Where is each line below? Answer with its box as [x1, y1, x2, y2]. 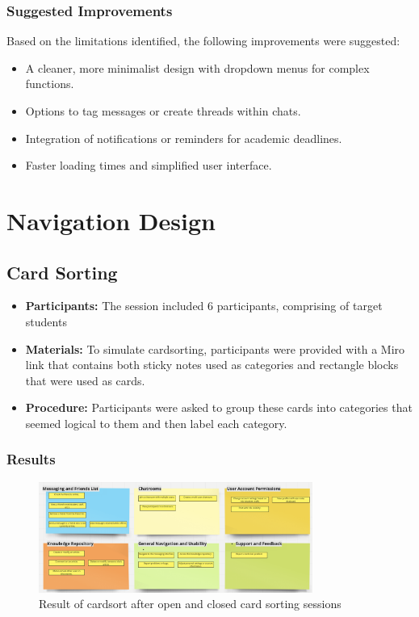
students [25, 313, 67, 329]
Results [6, 449, 56, 469]
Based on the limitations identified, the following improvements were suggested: [6, 32, 400, 49]
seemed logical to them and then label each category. [25, 414, 287, 431]
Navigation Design [6, 204, 216, 237]
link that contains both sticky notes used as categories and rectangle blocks [25, 356, 399, 373]
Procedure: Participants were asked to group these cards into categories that [25, 399, 413, 416]
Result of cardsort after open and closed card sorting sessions [39, 595, 341, 612]
